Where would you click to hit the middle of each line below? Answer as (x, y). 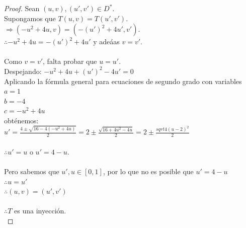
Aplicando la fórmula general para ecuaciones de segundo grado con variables (123, 81)
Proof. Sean (22, 8)
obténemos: (21, 120)
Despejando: (23, 71)
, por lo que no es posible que (148, 171)
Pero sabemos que (32, 171)
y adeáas (106, 42)
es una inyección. (40, 211)
